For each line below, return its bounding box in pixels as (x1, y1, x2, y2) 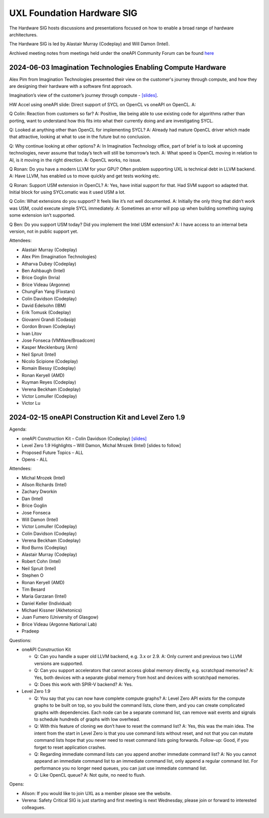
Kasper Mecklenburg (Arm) (21, 344, 78, 350)
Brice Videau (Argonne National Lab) (21, 621, 97, 627)
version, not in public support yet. (9, 228, 78, 234)
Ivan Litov (21, 330, 42, 336)
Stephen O (21, 572, 44, 578)
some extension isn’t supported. (9, 212, 76, 218)
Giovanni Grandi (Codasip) (21, 317, 76, 323)
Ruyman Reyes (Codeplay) (21, 379, 77, 385)
